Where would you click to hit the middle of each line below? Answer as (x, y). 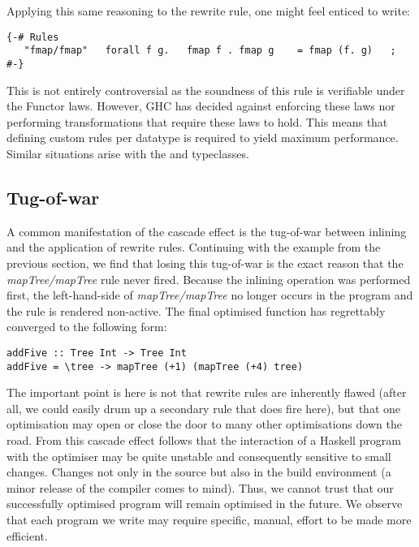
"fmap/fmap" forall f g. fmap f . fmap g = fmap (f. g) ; (210, 51)
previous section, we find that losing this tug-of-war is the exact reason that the (205, 263)
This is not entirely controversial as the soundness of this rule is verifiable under (206, 90)
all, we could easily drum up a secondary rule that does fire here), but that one (203, 408)
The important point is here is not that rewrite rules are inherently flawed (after (207, 392)
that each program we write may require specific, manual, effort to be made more (209, 519)
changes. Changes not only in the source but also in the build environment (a (199, 472)
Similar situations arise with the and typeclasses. (128, 153)
